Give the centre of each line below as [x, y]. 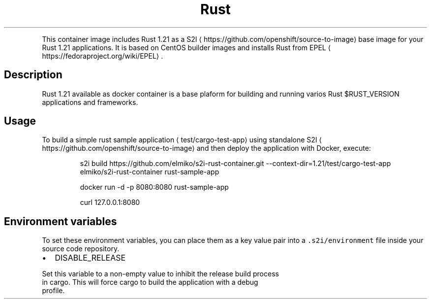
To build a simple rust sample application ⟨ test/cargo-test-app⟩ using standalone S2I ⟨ [182, 140]
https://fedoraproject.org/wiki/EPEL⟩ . [103, 56]
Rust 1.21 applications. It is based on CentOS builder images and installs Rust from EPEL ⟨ [186, 47]
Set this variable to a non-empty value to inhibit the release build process [160, 274]
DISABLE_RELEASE [90, 258]
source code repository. [81, 249]
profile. [53, 291]
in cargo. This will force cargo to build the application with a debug [150, 282]
